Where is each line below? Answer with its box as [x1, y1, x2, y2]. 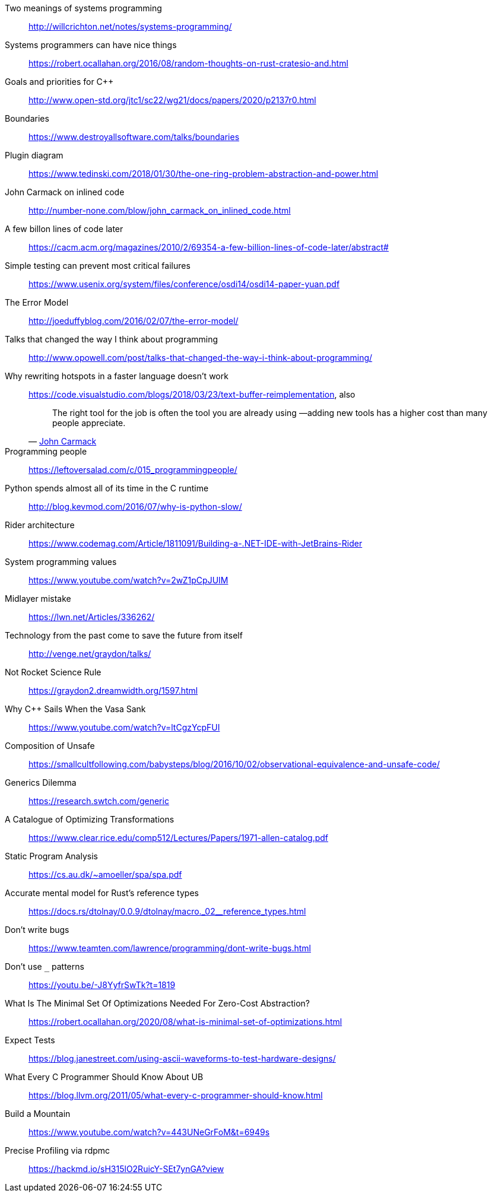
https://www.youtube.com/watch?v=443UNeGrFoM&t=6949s [28, 1127, 270, 1137]
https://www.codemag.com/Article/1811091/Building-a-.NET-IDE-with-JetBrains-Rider [28, 538, 363, 548]
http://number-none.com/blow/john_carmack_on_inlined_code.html [28, 205, 291, 215]
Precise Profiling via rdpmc [5, 1145, 110, 1155]
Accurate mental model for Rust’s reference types [5, 888, 199, 898]
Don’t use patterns [5, 961, 84, 971]
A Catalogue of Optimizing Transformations [5, 814, 174, 824]
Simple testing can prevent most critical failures [5, 261, 191, 271]
